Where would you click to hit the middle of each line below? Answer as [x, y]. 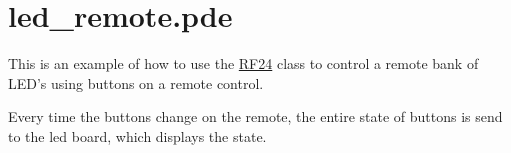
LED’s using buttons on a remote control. [136, 82]
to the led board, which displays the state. [137, 135]
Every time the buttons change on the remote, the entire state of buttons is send [255, 116]
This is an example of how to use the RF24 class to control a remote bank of [243, 63]
